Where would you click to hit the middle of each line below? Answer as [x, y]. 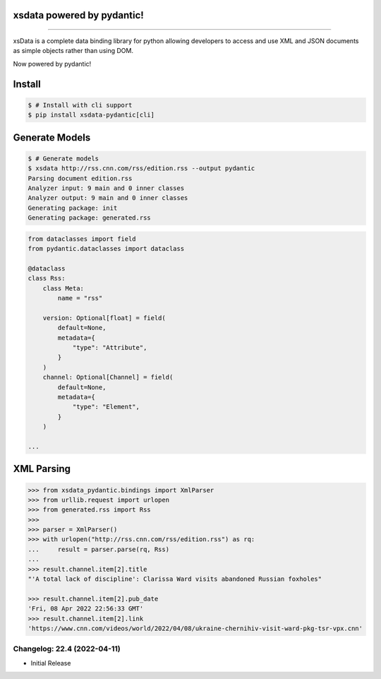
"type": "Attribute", [110, 347]
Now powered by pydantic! [52, 64]
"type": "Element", [106, 407]
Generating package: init [73, 208]
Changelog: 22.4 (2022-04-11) [67, 649]
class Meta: [64, 288]
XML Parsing [42, 469]
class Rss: [47, 278]
